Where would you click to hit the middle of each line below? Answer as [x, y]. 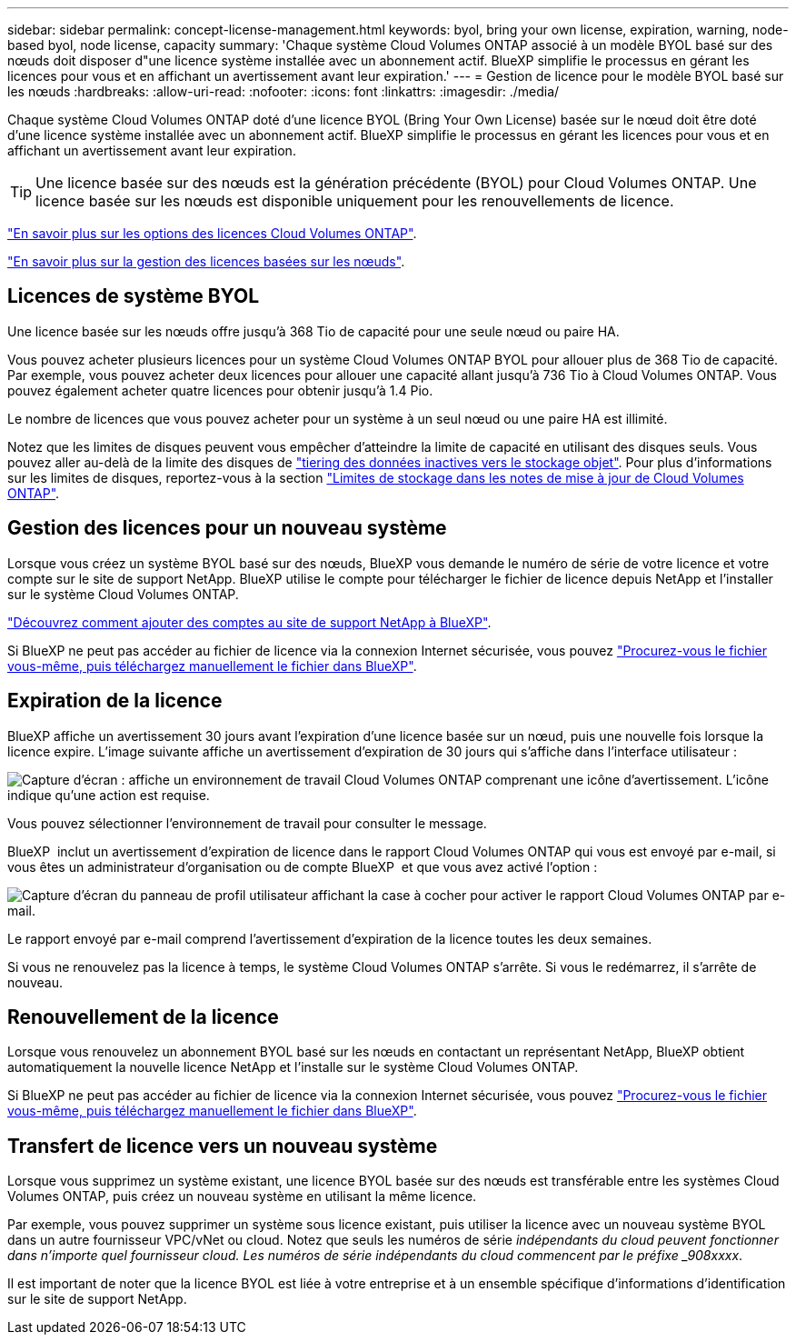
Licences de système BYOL [134, 296]
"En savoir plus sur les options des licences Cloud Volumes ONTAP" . [212, 233]
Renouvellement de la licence [143, 1017]
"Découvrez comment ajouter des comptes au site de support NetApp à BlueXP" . [249, 622]
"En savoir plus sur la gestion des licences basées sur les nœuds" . [206, 261]
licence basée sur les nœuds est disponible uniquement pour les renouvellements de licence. [355, 201]
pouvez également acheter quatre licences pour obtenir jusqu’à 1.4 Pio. [220, 390]
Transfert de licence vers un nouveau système [223, 1146]
